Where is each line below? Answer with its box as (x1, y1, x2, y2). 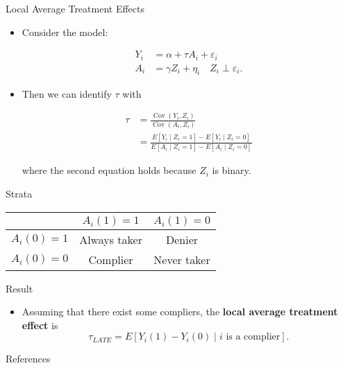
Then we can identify (22, 86, 112, 100)
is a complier (226, 332, 281, 342)
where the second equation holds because (22, 163, 196, 177)
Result (6, 281, 33, 295)
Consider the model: (22, 24, 108, 39)
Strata (6, 186, 33, 200)
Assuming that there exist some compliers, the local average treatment (22, 304, 338, 319)
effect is (22, 317, 58, 332)
